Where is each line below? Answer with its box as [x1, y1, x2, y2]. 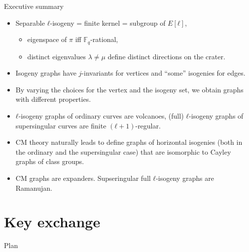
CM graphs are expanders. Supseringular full [15, 172, 151, 183]
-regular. [135, 120, 161, 130]
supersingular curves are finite [15, 120, 107, 130]
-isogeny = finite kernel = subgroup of [50, 17, 166, 28]
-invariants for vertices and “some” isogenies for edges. [81, 68, 246, 78]
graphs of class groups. [15, 156, 84, 167]
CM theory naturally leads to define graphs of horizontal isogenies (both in [15, 137, 243, 147]
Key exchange [4, 211, 101, 232]
